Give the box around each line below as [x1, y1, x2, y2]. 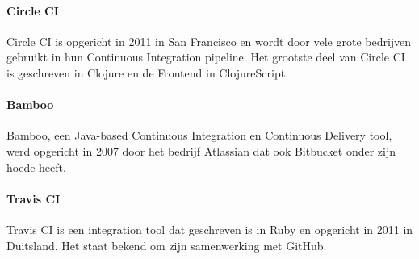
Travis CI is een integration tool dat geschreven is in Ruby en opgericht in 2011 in [6, 220, 413, 237]
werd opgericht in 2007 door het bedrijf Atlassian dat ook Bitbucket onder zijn [6, 142, 396, 159]
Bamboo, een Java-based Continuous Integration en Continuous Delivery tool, [6, 127, 392, 144]
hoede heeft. [6, 158, 66, 175]
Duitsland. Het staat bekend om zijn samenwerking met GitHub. [6, 236, 327, 253]
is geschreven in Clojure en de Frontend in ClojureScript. [6, 64, 289, 81]
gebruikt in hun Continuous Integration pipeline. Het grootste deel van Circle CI [6, 48, 405, 65]
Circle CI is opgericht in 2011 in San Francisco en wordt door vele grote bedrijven [6, 32, 412, 49]
